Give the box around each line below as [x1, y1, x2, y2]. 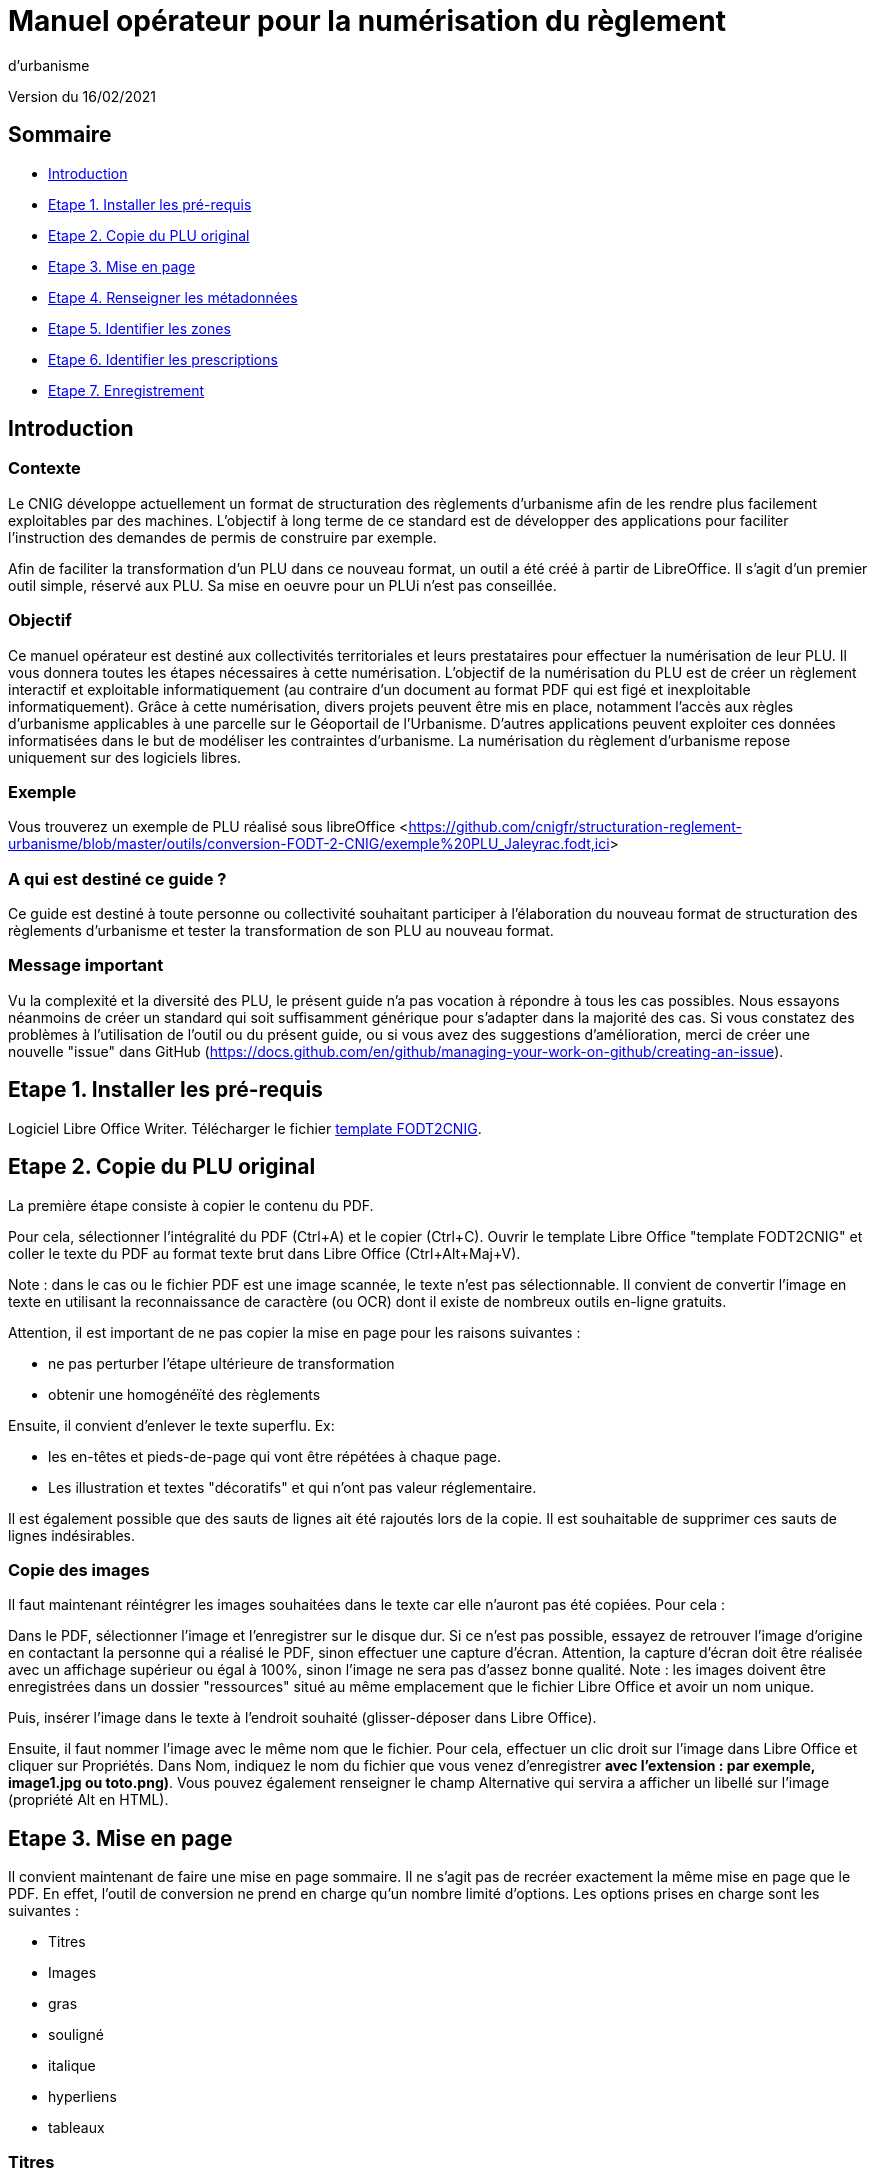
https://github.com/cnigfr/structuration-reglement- [408, 818, 742, 836]
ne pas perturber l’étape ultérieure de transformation [48, 1354, 395, 1372]
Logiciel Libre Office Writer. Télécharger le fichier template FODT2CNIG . [8, 1119, 482, 1137]
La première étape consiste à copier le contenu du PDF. [8, 1196, 374, 1214]
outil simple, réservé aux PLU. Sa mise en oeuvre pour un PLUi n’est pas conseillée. [8, 576, 557, 594]
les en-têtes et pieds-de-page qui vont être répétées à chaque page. [48, 1447, 502, 1465]
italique [48, 2057, 96, 2075]
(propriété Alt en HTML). [8, 1791, 169, 1809]
